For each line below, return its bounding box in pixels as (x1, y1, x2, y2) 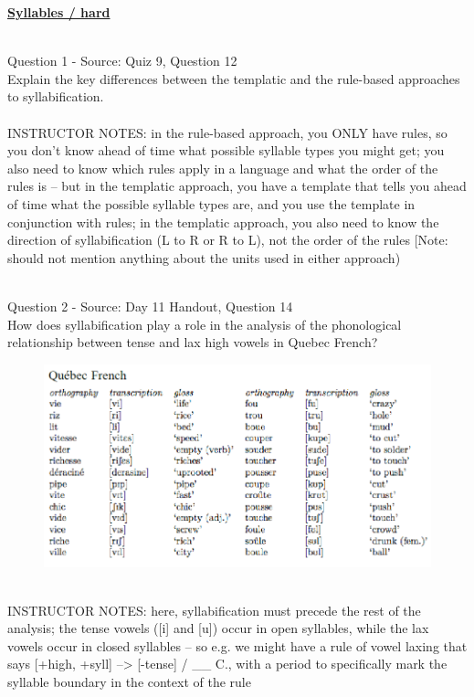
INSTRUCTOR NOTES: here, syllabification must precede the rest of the (7, 600, 421, 619)
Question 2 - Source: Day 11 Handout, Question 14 (7, 296, 293, 315)
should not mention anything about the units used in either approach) (7, 248, 401, 267)
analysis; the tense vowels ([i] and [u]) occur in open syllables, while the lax (7, 618, 429, 638)
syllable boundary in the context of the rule (7, 672, 251, 692)
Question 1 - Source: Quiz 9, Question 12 (7, 51, 237, 70)
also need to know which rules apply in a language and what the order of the (7, 158, 438, 177)
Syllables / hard (7, 3, 111, 21)
